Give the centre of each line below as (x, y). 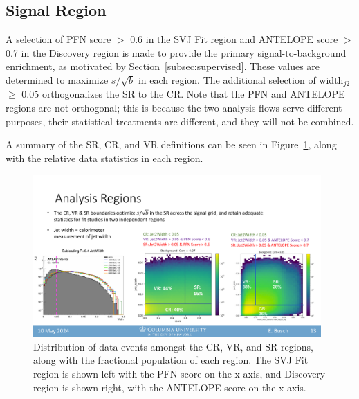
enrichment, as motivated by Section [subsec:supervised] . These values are (163, 66)
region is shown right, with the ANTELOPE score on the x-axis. (170, 387)
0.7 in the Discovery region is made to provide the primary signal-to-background (176, 52)
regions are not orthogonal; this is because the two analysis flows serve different (174, 108)
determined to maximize (57, 79)
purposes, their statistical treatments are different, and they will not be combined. (180, 121)
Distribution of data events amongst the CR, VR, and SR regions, (173, 346)
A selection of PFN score (58, 39)
